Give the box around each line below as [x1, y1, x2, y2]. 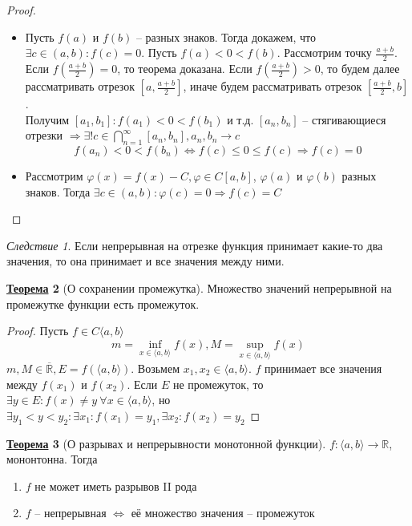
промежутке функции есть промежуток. [6, 295, 200, 312]
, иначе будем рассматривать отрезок [183, 78, 362, 95]
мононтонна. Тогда [6, 451, 98, 467]
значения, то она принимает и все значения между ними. [6, 253, 285, 269]
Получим [25, 111, 70, 127]
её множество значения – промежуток [131, 504, 315, 521]
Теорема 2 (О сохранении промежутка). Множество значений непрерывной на [6, 279, 392, 296]
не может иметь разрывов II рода [34, 477, 197, 494]
